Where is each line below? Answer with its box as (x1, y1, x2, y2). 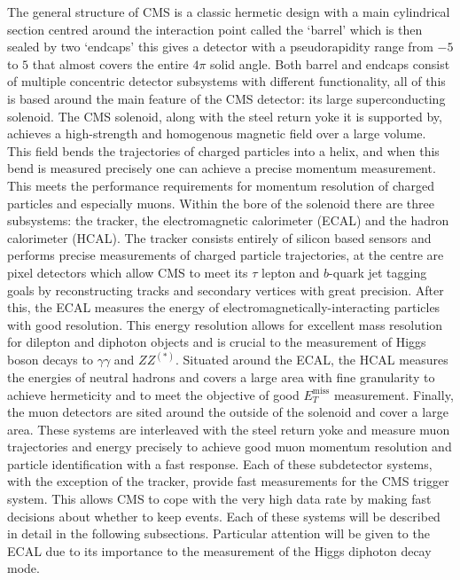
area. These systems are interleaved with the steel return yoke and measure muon (7, 419, 450, 438)
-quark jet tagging (329, 263, 427, 281)
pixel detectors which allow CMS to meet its (7, 263, 248, 281)
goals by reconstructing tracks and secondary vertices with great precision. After (7, 280, 444, 299)
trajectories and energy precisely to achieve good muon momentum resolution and (7, 437, 452, 456)
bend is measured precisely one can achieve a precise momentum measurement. (7, 159, 436, 177)
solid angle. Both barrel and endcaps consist (210, 54, 450, 73)
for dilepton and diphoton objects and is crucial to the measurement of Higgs (7, 333, 426, 351)
